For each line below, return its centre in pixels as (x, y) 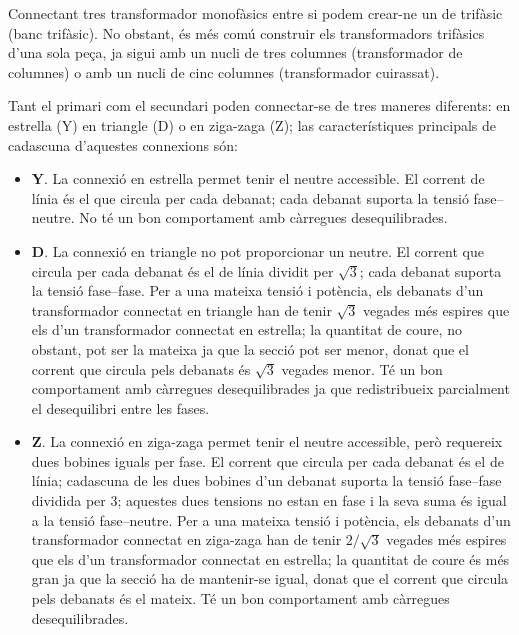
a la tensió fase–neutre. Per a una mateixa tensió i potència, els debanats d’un (271, 519)
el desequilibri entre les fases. (120, 407)
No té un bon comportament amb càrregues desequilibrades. (263, 217)
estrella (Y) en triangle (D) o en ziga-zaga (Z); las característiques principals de (252, 124)
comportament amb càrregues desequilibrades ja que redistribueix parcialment (270, 388)
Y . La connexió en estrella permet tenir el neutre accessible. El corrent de (258, 178)
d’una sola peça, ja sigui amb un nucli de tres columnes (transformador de (235, 52)
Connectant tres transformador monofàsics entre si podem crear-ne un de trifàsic (255, 13)
